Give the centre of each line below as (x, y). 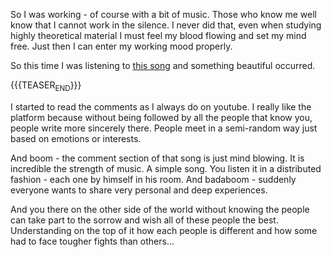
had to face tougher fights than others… (92, 241)
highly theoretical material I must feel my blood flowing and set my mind (158, 35)
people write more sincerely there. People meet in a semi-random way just (164, 128)
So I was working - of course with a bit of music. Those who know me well (163, 14)
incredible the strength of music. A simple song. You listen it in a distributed (166, 168)
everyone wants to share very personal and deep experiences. (139, 190)
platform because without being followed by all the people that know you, (161, 117)
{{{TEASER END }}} (46, 86)
